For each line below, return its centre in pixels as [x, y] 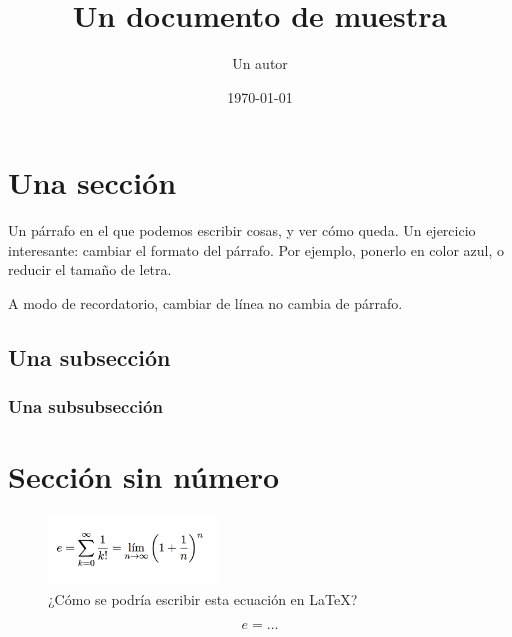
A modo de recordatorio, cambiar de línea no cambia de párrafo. [205, 303]
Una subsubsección [85, 406]
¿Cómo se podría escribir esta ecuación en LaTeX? [203, 598]
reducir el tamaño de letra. [90, 269]
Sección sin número [144, 476]
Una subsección [89, 357]
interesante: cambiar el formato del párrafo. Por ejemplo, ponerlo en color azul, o [256, 249]
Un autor [260, 63]
